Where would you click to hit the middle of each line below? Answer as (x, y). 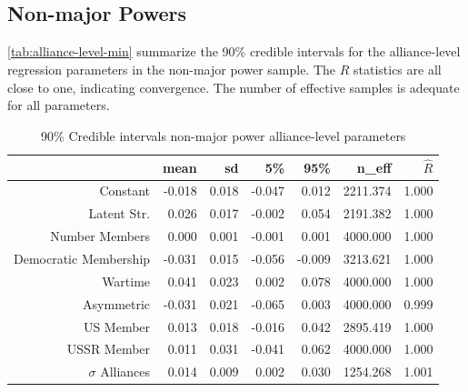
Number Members (100, 236)
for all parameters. (59, 105)
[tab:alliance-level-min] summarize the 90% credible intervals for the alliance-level (234, 51)
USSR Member (109, 349)
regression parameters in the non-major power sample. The (172, 70)
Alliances (125, 372)
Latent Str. (119, 213)
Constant (125, 191)
